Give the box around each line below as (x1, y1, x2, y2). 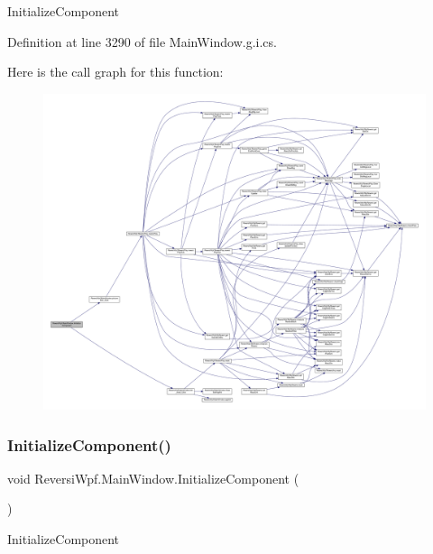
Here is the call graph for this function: (7, 62, 224, 81)
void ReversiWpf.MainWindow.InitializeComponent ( (7, 468, 299, 487)
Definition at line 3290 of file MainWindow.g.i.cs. (7, 32, 277, 51)
